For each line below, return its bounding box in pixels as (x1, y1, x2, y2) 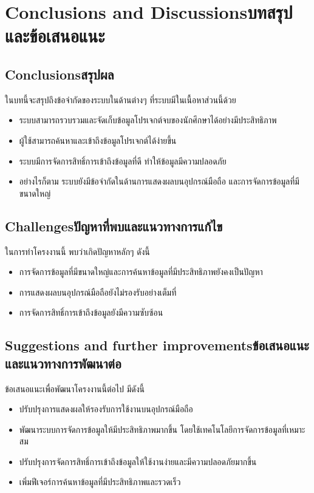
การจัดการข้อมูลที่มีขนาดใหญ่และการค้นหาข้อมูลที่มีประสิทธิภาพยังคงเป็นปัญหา (19, 265, 263, 278)
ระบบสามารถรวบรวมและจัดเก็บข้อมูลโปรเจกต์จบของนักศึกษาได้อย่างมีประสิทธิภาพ (19, 114, 277, 126)
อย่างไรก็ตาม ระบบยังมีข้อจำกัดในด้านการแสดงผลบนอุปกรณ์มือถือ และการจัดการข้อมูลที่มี (19, 175, 299, 188)
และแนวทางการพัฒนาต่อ (5, 353, 121, 372)
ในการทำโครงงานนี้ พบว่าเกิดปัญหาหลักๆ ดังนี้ (5, 245, 150, 257)
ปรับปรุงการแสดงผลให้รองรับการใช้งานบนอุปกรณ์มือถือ (19, 403, 193, 415)
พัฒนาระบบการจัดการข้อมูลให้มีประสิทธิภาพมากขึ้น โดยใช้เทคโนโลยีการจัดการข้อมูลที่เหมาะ (19, 423, 305, 435)
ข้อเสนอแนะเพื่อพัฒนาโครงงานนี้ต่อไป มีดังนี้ (5, 382, 145, 395)
